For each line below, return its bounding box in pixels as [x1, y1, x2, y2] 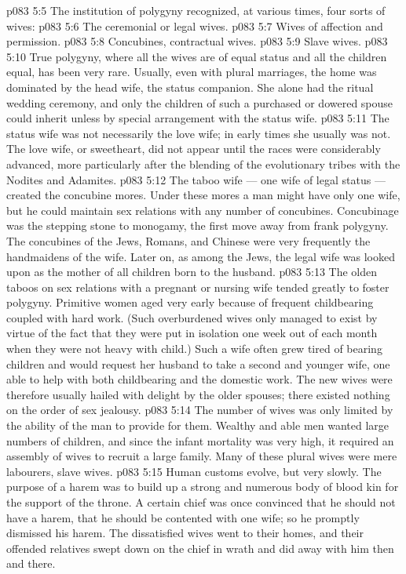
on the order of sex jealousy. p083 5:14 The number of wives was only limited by [6, 401, 393, 418]
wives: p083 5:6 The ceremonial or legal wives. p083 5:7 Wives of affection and [6, 17, 383, 34]
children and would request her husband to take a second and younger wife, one [6, 355, 390, 372]
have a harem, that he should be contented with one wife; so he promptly [6, 509, 360, 525]
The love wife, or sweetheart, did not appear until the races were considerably [6, 140, 381, 157]
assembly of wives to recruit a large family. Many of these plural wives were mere [6, 448, 397, 464]
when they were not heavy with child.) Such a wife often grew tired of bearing [6, 340, 382, 357]
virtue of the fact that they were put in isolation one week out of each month [6, 325, 378, 341]
